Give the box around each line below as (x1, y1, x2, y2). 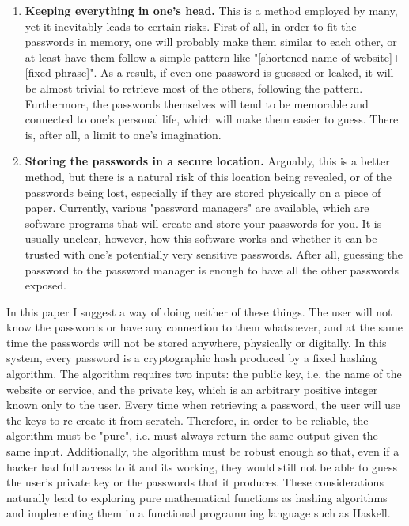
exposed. (25, 277, 66, 293)
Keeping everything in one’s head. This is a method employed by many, (25, 2, 398, 18)
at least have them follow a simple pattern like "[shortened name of (25, 48, 350, 65)
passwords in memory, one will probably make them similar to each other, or (25, 33, 397, 50)
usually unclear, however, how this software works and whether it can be (25, 230, 377, 247)
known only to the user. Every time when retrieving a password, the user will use (6, 396, 400, 413)
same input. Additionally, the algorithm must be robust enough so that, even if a (6, 443, 400, 460)
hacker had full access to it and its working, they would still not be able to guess (6, 458, 398, 475)
